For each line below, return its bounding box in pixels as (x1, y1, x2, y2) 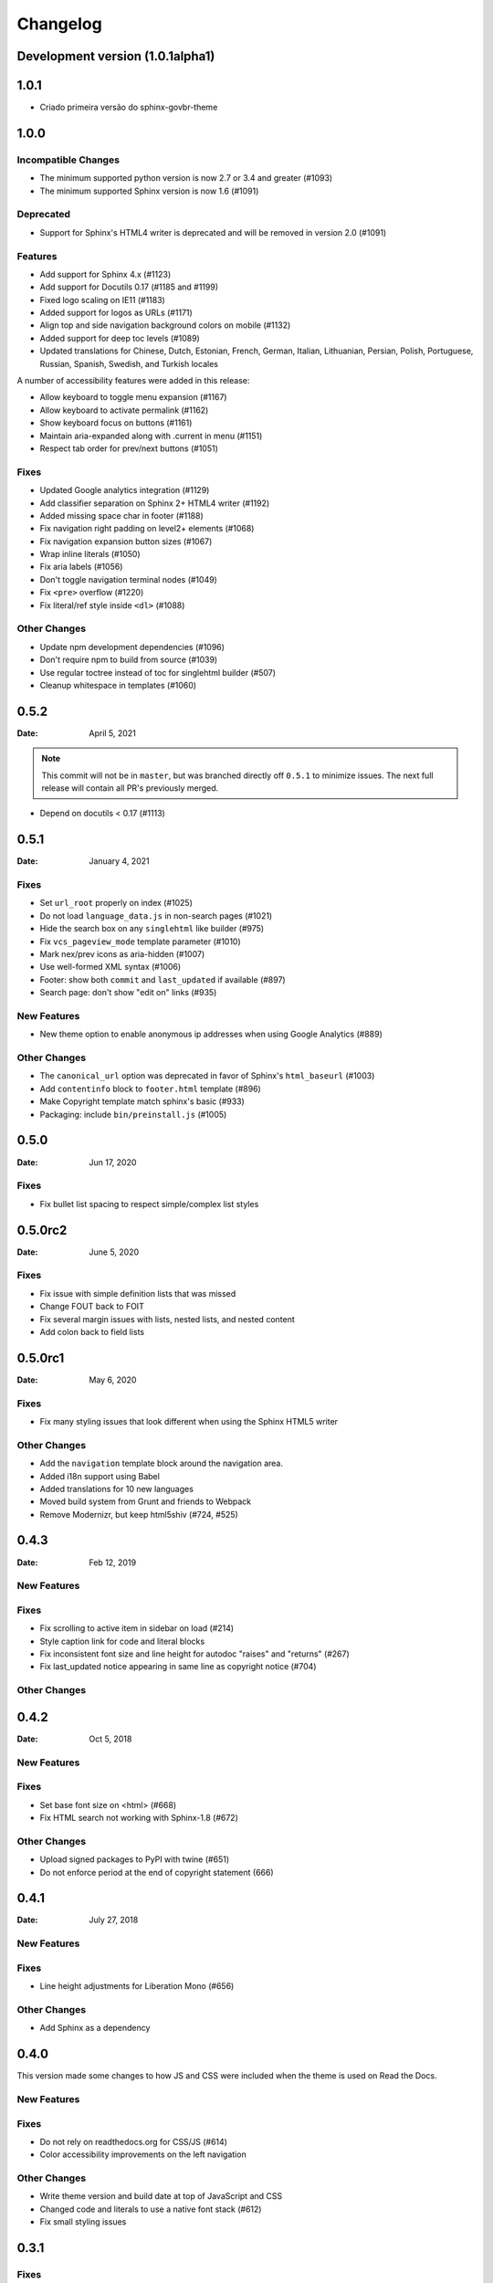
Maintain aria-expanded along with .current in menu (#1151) (39, 430, 263, 441)
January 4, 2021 (89, 856, 150, 867)
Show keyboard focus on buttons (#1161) (39, 417, 193, 428)
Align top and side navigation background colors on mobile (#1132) (39, 320, 291, 331)
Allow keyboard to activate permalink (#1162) (39, 405, 209, 416)
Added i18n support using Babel (39, 1470, 160, 1481)
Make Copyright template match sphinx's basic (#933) (39, 1096, 246, 1107)
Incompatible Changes (16, 153, 121, 166)
